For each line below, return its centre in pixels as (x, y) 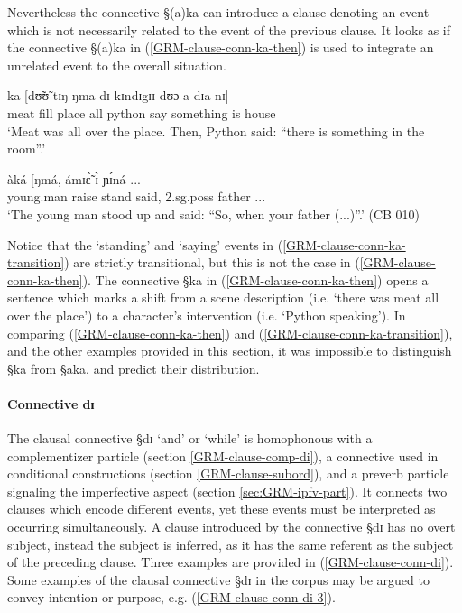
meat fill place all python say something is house (142, 112)
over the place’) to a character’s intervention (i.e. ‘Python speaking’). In (207, 315)
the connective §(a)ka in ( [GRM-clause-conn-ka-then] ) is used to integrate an (221, 47)
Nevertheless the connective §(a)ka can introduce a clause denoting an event (218, 12)
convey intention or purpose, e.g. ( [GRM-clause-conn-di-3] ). (171, 597)
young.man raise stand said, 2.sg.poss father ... (137, 196)
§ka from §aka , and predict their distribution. (134, 368)
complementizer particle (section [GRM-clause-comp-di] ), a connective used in (223, 455)
